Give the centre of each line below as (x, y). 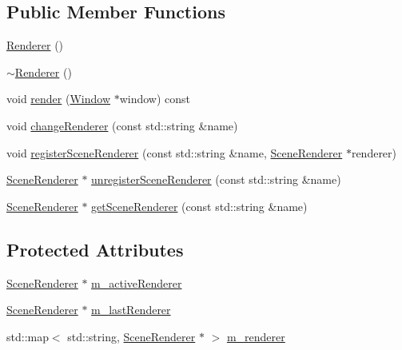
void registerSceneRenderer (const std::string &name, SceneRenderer (175, 152)
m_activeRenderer (137, 282)
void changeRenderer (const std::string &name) (122, 125)
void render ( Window (59, 99)
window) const (155, 99)
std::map (28, 336)
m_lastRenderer (131, 310)
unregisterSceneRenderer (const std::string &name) (216, 179)
